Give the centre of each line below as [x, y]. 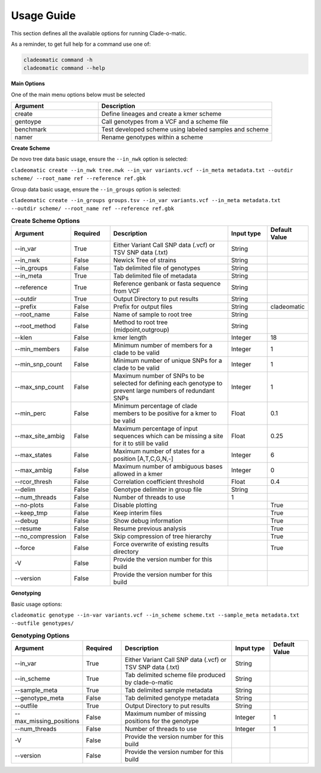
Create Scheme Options [45, 221]
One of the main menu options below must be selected [78, 95]
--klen [23, 338]
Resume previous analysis [150, 529]
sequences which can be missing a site [168, 436]
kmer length [130, 338]
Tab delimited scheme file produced [175, 675]
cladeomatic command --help [64, 68]
